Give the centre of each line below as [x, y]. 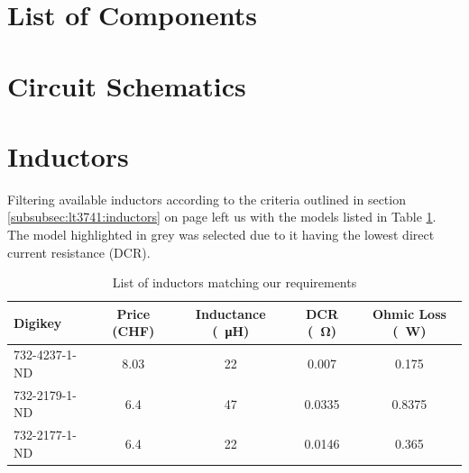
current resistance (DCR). [79, 252]
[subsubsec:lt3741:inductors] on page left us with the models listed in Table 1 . [222, 217]
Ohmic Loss [409, 313]
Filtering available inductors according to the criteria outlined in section [207, 199]
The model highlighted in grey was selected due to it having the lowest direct [221, 235]
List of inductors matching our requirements [234, 282]
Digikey [38, 322]
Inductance [230, 313]
